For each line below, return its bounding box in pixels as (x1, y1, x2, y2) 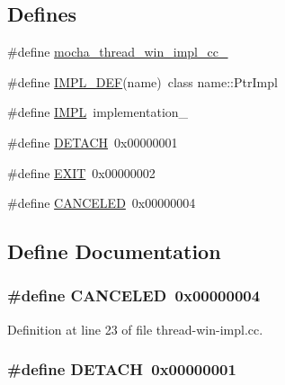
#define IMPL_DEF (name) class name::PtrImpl (7, 72, 278, 91)
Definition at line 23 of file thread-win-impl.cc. (7, 319, 263, 338)
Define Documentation (7, 237, 221, 265)
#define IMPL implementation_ (7, 103, 189, 121)
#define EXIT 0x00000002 (7, 163, 156, 182)
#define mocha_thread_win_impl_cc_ (7, 42, 228, 61)
